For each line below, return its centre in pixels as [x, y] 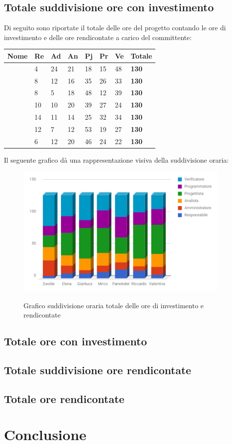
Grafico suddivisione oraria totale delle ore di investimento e [114, 305]
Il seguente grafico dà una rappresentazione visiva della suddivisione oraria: [116, 159]
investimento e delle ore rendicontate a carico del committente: [98, 37]
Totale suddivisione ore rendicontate [98, 370]
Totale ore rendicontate [64, 398]
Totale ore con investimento [75, 341]
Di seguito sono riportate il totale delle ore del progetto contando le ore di [115, 28]
